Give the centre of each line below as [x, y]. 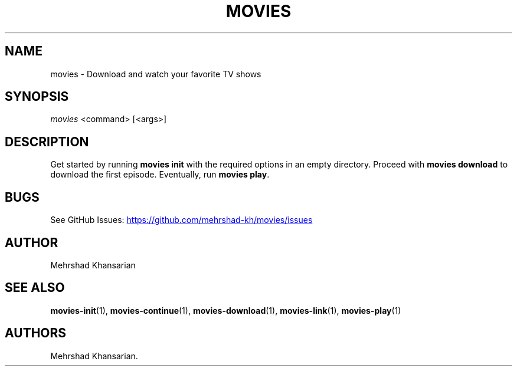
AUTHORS [36, 333]
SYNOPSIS [37, 97]
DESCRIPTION [47, 142]
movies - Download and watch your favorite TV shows [156, 74]
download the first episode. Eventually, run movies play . [160, 175]
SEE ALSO [35, 288]
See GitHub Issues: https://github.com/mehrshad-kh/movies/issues [181, 220]
